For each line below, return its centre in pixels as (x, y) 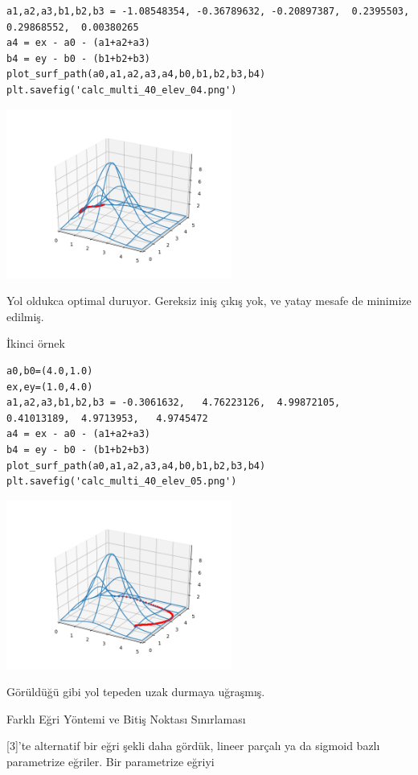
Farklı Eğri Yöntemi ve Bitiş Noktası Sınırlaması (126, 718)
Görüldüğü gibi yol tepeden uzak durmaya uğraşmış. (136, 692)
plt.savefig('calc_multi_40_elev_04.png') (122, 90)
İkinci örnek (36, 343)
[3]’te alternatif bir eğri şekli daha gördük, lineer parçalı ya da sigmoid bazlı (193, 746)
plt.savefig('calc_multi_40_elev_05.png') (122, 482)
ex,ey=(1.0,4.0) (50, 387)
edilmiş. (25, 316)
